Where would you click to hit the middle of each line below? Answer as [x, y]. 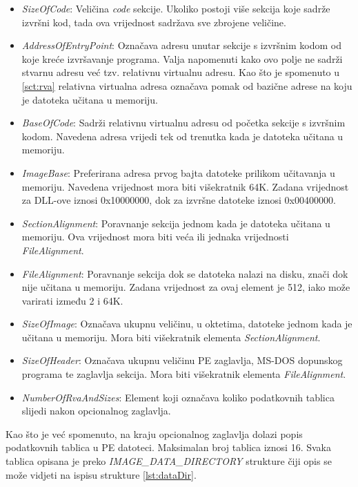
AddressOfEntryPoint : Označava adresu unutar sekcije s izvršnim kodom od [182, 45]
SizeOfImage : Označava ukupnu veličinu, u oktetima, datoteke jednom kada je [187, 324]
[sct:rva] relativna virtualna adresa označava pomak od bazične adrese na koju [187, 85]
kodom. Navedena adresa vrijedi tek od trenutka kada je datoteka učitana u [182, 136]
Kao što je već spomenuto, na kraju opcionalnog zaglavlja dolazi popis [154, 433]
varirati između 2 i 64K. [72, 300]
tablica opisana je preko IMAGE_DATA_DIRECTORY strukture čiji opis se [169, 461]
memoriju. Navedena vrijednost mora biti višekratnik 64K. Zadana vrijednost [185, 186]
